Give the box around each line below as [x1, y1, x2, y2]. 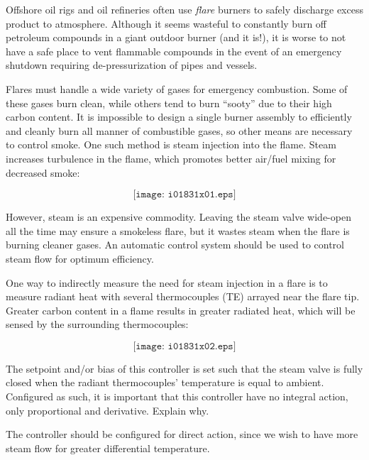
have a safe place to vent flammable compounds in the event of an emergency [6, 43, 342, 58]
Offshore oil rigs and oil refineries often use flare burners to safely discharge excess [6, 2, 363, 16]
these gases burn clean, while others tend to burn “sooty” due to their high [6, 95, 332, 110]
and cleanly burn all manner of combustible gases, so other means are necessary [6, 123, 353, 138]
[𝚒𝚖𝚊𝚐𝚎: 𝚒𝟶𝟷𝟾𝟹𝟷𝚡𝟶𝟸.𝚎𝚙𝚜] [133, 341, 236, 351]
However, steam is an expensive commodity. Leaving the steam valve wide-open [6, 209, 351, 224]
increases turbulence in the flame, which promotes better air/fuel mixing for [6, 150, 336, 165]
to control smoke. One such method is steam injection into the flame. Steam [6, 137, 336, 152]
